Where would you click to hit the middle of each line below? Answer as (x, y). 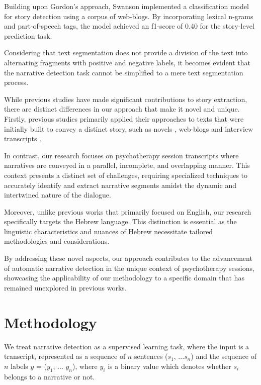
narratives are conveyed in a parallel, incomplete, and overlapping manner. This (127, 165)
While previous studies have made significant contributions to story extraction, (126, 99)
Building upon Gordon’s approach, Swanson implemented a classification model (126, 6)
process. (16, 82)
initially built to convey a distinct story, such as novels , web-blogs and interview (129, 128)
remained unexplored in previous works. (65, 287)
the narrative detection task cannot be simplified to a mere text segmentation (124, 72)
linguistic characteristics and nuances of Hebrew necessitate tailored (109, 231)
